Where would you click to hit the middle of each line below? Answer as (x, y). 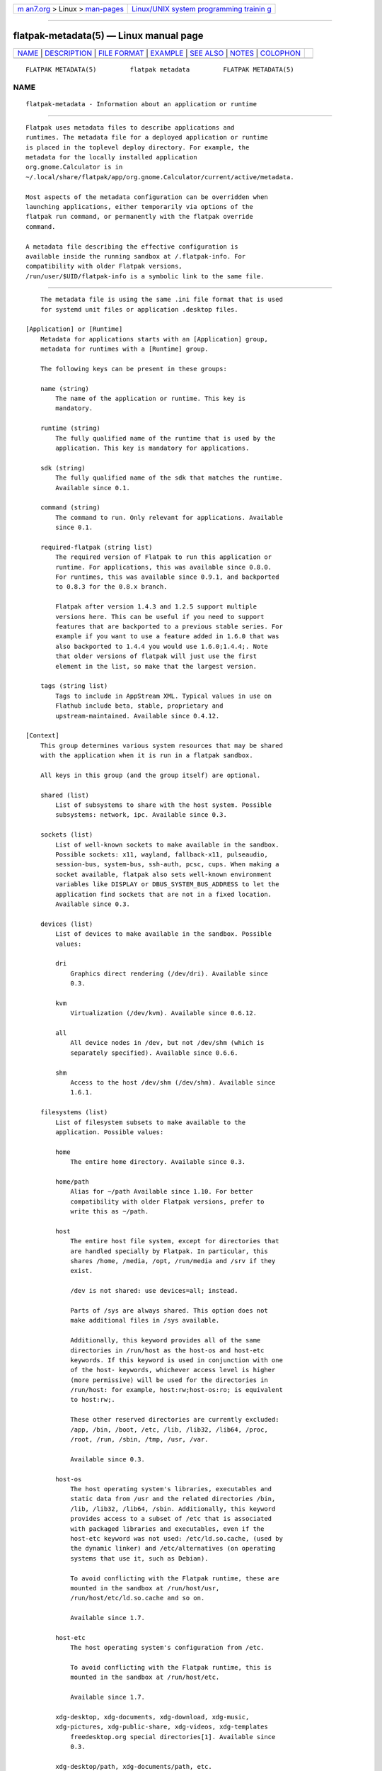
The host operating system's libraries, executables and (171, 1489)
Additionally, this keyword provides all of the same (166, 1340)
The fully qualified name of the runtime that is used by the (166, 438)
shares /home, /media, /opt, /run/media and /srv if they (173, 1261)
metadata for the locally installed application (111, 157)
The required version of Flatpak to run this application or (164, 557)
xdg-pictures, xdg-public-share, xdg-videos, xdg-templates (162, 1727)
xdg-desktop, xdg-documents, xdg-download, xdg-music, (152, 1717)
